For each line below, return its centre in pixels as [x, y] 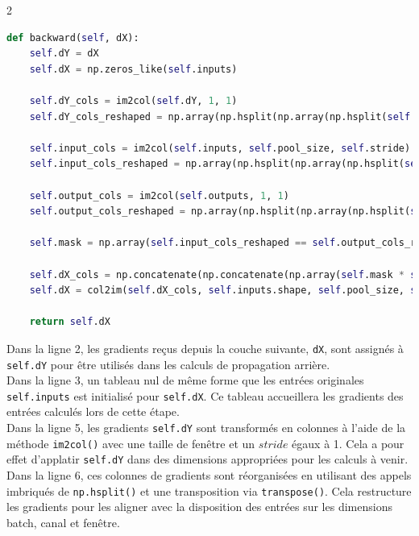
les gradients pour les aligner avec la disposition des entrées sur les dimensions [199, 507]
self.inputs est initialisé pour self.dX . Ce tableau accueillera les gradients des [205, 395]
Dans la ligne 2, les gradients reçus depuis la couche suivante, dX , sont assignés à [205, 348]
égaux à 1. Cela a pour [348, 443]
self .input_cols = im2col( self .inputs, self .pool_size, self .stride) [220, 148]
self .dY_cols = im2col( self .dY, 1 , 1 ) [133, 100]
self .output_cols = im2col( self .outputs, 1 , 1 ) [159, 195]
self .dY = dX [64, 54]
